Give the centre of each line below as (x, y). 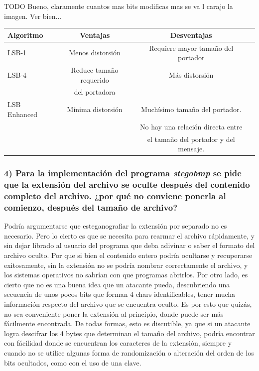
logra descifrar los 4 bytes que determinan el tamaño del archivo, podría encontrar (129, 333)
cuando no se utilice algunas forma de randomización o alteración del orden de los (129, 352)
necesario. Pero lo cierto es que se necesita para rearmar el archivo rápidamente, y (129, 235)
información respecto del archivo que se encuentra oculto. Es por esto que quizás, (128, 304)
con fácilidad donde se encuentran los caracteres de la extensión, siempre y (118, 343)
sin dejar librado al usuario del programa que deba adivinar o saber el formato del (129, 245)
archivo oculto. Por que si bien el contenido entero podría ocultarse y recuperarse (128, 255)
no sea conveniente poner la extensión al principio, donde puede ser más (114, 313)
